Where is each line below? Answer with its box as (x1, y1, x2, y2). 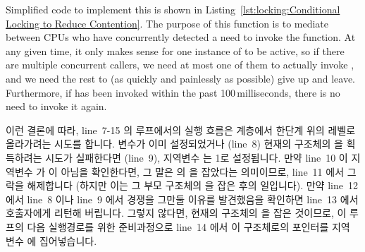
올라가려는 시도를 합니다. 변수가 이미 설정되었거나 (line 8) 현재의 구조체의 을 (6, 136, 343, 151)
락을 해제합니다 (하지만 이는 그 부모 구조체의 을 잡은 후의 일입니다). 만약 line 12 (6, 178, 358, 193)
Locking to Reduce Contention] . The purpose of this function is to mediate (6, 16, 329, 30)
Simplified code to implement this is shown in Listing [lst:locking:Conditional (6, 2, 340, 16)
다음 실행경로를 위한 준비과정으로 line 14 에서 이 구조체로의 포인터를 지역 (27, 219, 350, 234)
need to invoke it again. (6, 99, 107, 114)
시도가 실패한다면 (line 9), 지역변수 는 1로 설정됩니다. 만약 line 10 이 (45, 150, 348, 164)
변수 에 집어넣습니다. (6, 233, 97, 248)
